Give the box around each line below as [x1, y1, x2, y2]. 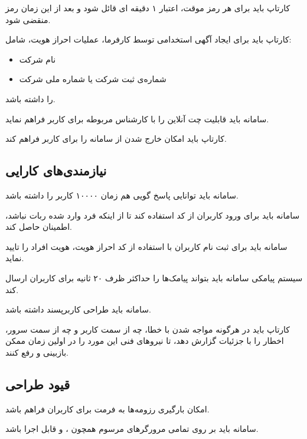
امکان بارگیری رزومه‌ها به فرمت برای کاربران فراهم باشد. [5, 402, 210, 415]
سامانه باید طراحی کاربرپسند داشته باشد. [5, 303, 151, 316]
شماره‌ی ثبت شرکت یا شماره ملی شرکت [19, 73, 166, 85]
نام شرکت [19, 53, 56, 65]
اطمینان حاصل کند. [5, 220, 73, 233]
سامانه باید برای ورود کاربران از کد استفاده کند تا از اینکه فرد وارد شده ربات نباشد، [5, 209, 300, 221]
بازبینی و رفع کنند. [5, 346, 68, 358]
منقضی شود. [5, 13, 51, 25]
